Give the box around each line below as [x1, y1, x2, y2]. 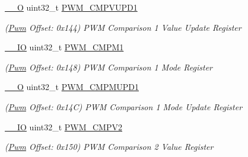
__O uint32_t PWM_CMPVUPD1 [5, 1, 138, 13]
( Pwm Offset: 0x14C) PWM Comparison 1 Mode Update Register [5, 100, 243, 113]
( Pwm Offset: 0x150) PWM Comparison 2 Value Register [5, 140, 214, 153]
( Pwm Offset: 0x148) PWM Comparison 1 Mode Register [5, 60, 212, 73]
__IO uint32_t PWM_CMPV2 [5, 120, 122, 133]
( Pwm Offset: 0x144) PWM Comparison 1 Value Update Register [5, 21, 241, 33]
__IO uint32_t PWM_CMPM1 [5, 41, 124, 53]
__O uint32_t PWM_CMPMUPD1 [5, 81, 139, 93]
